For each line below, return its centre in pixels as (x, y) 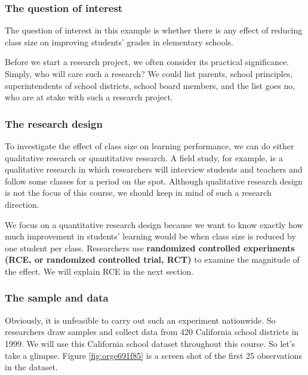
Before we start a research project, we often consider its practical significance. (147, 62)
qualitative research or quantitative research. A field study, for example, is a (144, 157)
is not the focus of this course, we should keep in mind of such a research (138, 193)
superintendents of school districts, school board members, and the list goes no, (150, 85)
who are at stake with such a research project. (89, 97)
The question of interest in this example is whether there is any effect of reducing (154, 30)
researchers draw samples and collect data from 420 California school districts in (152, 332)
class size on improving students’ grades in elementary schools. (119, 42)
